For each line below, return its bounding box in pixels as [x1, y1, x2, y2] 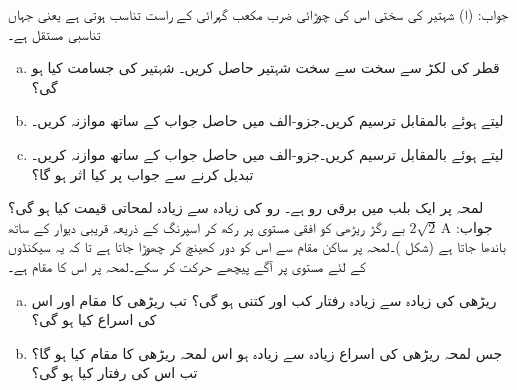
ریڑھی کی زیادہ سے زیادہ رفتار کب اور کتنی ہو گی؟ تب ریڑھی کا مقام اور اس [31, 289, 497, 310]
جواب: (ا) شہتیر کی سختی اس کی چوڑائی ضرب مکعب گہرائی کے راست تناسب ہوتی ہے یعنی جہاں [8, 4, 509, 24]
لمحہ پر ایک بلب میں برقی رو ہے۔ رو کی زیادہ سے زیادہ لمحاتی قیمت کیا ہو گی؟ [8, 197, 484, 218]
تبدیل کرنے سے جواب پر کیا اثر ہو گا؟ [31, 163, 254, 184]
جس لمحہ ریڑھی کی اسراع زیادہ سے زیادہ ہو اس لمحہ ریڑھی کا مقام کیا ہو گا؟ [31, 342, 503, 363]
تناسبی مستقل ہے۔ [8, 23, 101, 44]
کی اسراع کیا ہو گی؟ [31, 309, 157, 330]
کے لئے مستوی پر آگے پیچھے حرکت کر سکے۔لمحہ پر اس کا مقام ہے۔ [8, 255, 366, 276]
